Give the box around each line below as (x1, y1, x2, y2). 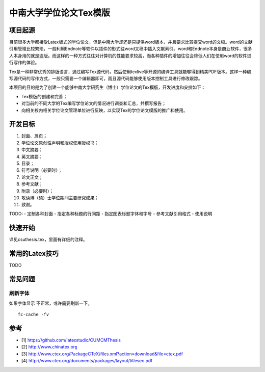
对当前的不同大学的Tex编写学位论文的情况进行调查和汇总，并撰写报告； (21, 101, 166, 106)
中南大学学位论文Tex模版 (9, 7, 110, 18)
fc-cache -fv (18, 312, 49, 318)
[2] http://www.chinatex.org (21, 344, 78, 350)
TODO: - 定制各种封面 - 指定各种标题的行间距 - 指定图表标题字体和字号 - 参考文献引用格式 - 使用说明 (9, 211, 212, 216)
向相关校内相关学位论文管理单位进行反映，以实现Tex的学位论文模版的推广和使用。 (21, 107, 188, 113)
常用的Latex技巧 (9, 249, 59, 258)
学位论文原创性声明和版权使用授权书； (21, 140, 99, 146)
